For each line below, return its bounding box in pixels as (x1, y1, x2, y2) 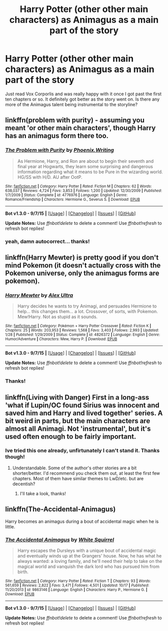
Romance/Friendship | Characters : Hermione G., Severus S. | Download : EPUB (5, 197, 140, 202)
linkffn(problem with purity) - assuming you (5, 116, 145, 125)
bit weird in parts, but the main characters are (5, 417, 150, 425)
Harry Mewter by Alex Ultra (5, 291, 73, 298)
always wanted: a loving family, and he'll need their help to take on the (17, 558, 162, 564)
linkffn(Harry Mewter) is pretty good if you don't (5, 253, 159, 261)
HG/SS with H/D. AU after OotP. (17, 174, 82, 180)
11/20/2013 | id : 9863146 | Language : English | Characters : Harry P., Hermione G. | (5, 587, 147, 592)
